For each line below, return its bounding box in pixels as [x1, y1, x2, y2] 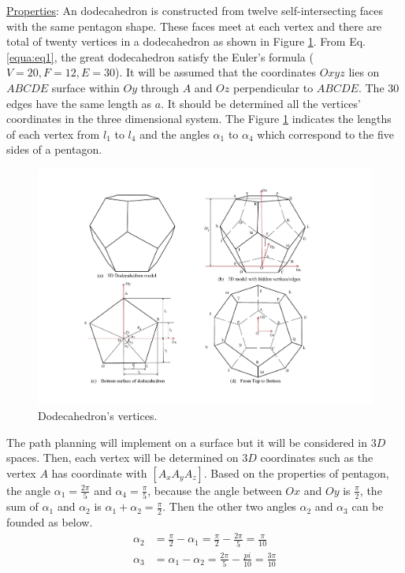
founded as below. [6, 514, 93, 530]
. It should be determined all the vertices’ [161, 95, 361, 111]
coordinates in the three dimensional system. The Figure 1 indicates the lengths [6, 110, 392, 127]
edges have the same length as [6, 95, 152, 111]
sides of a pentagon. [6, 141, 102, 158]
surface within [51, 79, 120, 95]
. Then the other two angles [162, 498, 296, 515]
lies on [348, 64, 380, 80]
